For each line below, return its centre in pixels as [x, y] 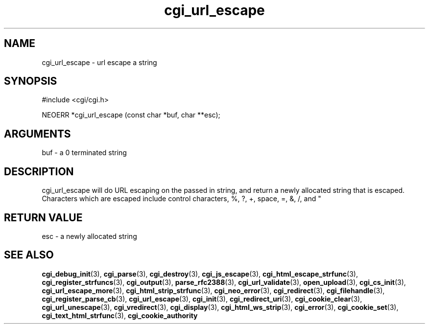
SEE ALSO [29, 255]
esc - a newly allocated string [89, 236]
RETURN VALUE [43, 217]
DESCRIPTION [39, 171]
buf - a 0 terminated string [84, 153]
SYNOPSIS [31, 81]
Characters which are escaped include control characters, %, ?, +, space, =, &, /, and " [181, 199]
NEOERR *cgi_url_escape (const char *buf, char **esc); [131, 115]
